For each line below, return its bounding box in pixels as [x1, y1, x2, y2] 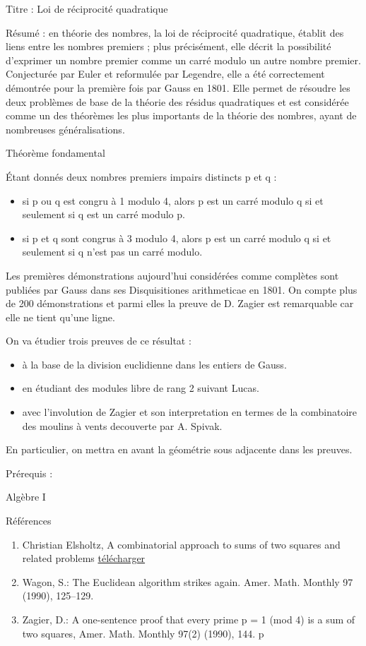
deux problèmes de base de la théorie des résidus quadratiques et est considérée [6, 94, 349, 109]
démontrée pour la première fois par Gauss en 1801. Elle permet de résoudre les [6, 80, 350, 95]
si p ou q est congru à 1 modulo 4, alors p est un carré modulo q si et [22, 193, 324, 208]
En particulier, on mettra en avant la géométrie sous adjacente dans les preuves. [6, 442, 353, 457]
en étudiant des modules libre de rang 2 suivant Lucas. [22, 381, 259, 395]
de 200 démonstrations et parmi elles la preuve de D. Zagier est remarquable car [6, 296, 354, 311]
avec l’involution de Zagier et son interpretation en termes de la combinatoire [22, 405, 358, 419]
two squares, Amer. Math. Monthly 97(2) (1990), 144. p [22, 626, 264, 640]
